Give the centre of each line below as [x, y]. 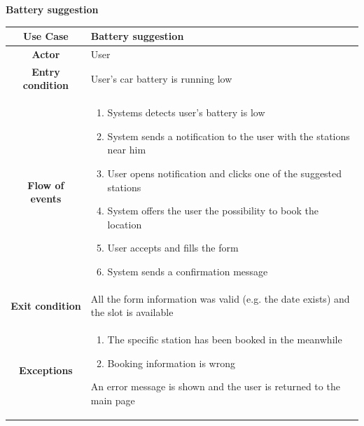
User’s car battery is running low [161, 78]
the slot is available [132, 312]
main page [113, 400]
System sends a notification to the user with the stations [229, 136]
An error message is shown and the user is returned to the [215, 386]
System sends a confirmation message [188, 271]
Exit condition [46, 305]
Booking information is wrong [171, 363]
